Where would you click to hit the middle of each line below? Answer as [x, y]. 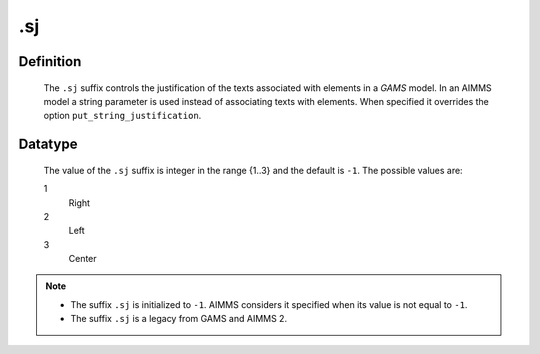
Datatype [48, 144]
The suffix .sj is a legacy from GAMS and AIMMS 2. [179, 319]
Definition [50, 61]
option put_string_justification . [122, 116]
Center [82, 259]
